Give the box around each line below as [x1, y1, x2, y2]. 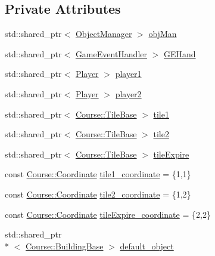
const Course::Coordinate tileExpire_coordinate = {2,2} [5, 208, 211, 220]
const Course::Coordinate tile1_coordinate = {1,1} [5, 168, 191, 180]
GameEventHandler [75, 47, 147, 60]
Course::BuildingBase [26, 239, 104, 252]
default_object [120, 239, 174, 252]
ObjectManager [75, 27, 132, 40]
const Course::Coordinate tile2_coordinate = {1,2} [5, 187, 191, 200]
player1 [115, 67, 142, 80]
